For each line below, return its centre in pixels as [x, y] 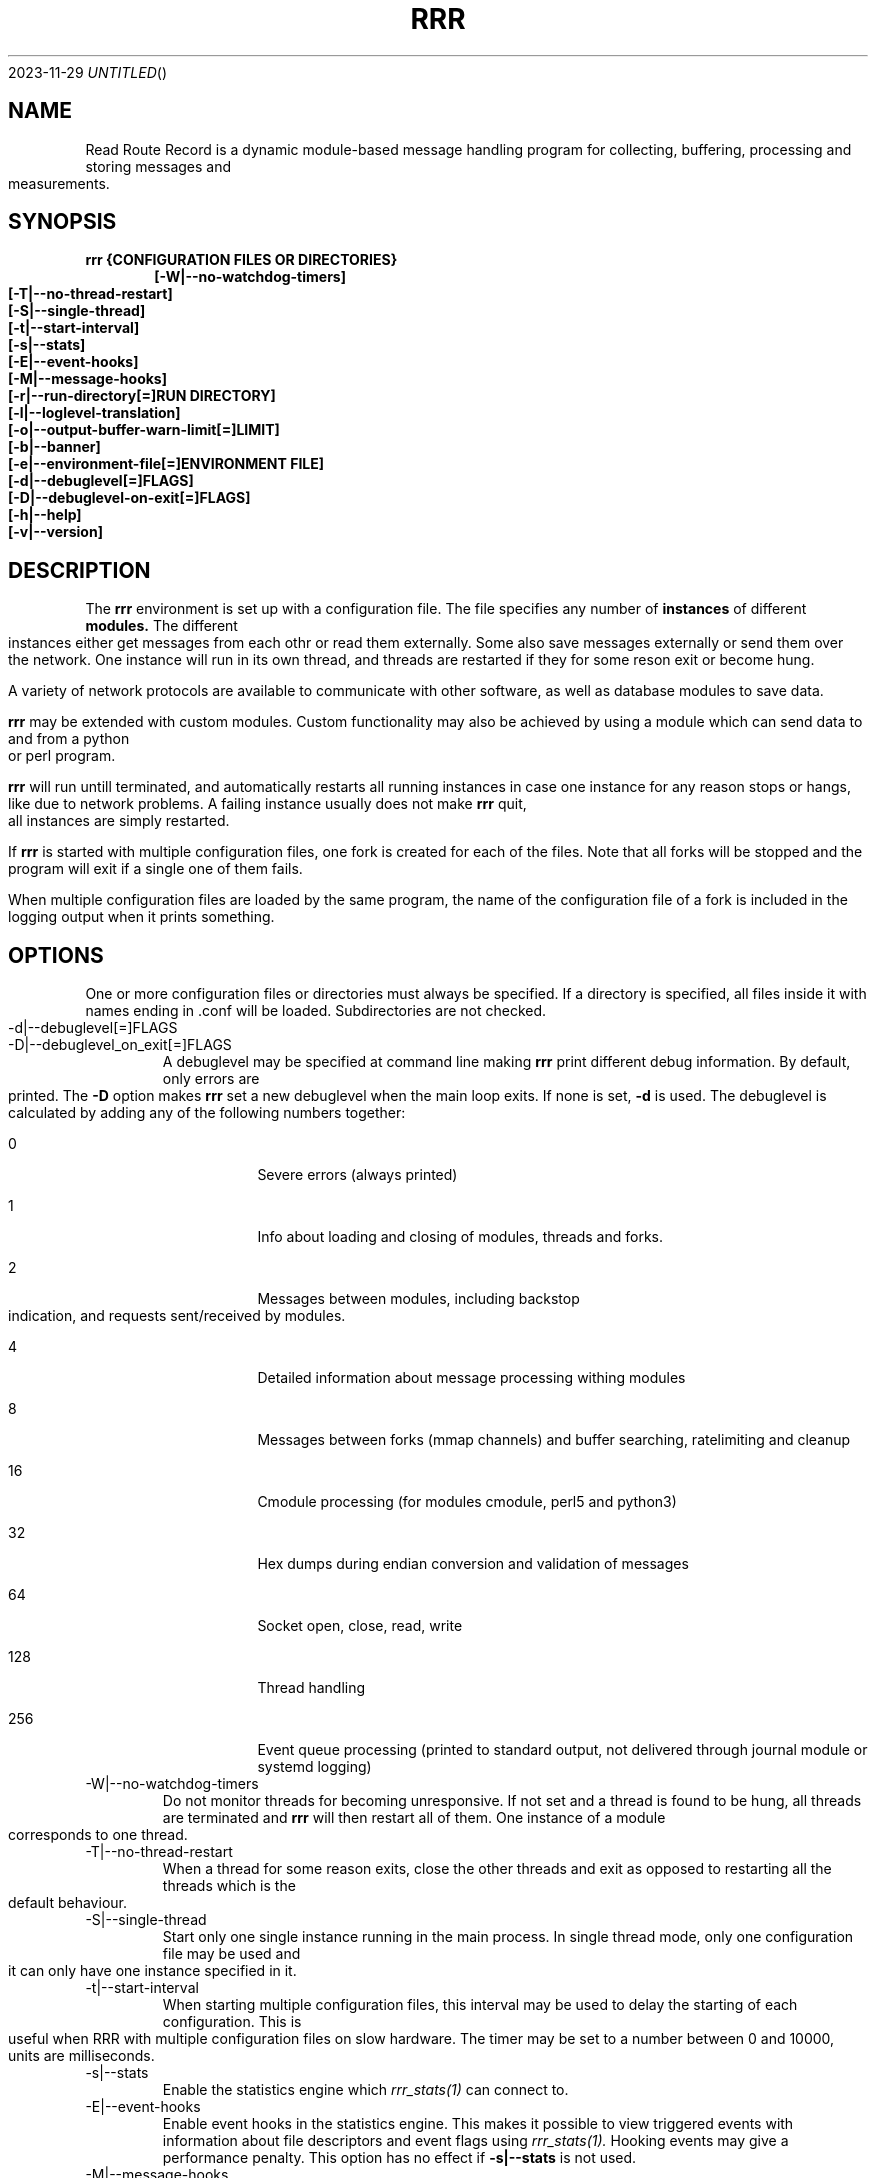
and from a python [69, 739]
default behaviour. [67, 1903]
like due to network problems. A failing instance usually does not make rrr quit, [267, 804]
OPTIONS [56, 955]
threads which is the [229, 1886]
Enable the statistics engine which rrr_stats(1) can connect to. [365, 2090]
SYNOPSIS [62, 222]
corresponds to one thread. [98, 1835]
